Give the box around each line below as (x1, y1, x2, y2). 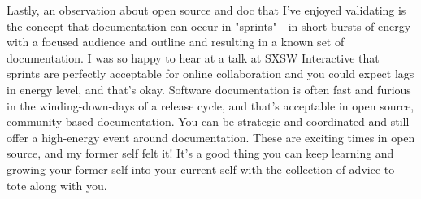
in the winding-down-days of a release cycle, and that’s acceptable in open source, (7, 97, 414, 114)
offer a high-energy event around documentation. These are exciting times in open (7, 128, 415, 145)
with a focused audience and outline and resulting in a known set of (7, 33, 345, 50)
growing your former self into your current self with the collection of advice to (7, 160, 395, 177)
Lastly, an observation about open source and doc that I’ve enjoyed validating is (7, 2, 406, 18)
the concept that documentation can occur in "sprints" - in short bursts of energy (7, 17, 411, 34)
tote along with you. (7, 176, 107, 193)
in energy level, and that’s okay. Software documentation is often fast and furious (7, 80, 411, 97)
